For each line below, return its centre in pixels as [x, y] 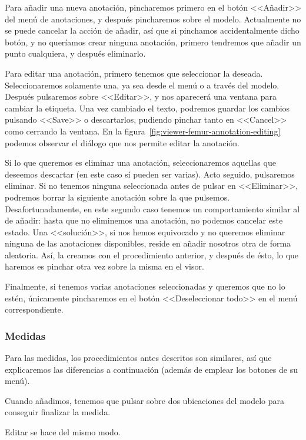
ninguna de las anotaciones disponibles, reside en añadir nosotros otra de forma [148, 243]
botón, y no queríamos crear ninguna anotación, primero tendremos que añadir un [153, 42]
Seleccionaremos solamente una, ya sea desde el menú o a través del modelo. [142, 85]
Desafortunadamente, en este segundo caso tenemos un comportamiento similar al [152, 208]
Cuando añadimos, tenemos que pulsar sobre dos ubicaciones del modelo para [145, 400]
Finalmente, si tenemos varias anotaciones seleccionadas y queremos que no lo [145, 286]
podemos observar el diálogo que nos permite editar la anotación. [122, 142]
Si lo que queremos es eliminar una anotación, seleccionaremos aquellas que [140, 162]
